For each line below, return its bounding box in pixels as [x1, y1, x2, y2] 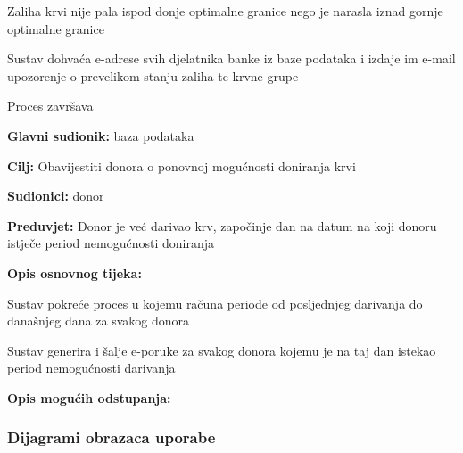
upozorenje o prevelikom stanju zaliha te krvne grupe [7, 66, 299, 85]
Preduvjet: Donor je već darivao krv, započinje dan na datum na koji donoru [7, 216, 437, 235]
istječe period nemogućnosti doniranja [7, 234, 215, 252]
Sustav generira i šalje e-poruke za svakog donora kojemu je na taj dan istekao [7, 341, 436, 359]
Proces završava [7, 96, 94, 115]
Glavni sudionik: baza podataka [7, 126, 194, 144]
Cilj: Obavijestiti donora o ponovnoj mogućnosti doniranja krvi [7, 156, 356, 175]
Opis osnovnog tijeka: [7, 263, 142, 282]
